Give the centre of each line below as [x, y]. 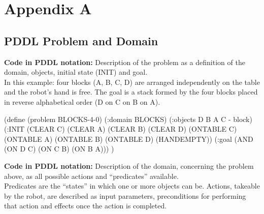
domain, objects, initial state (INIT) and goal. [76, 72]
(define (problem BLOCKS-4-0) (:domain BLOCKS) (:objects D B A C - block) [128, 119]
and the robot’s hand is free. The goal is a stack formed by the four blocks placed [131, 92]
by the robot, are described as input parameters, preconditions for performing [125, 195]
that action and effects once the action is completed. [86, 206]
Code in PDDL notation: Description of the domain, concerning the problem [129, 165]
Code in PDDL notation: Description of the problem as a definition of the [125, 62]
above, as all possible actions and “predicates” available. [91, 176]
